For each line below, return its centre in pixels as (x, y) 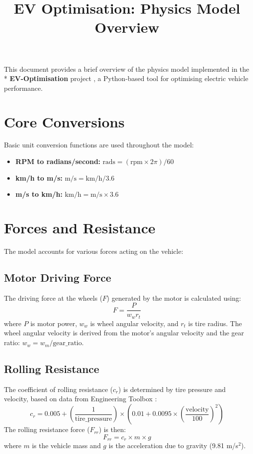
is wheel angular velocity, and (134, 323)
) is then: (112, 429)
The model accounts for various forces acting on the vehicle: (94, 251)
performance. (23, 88)
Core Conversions (64, 121)
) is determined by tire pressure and (172, 389)
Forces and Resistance (80, 228)
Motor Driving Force (58, 277)
